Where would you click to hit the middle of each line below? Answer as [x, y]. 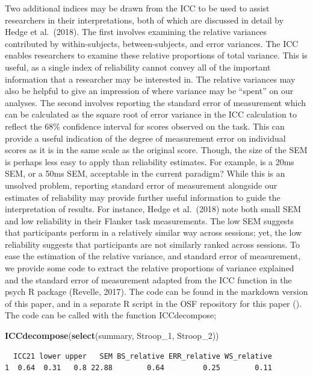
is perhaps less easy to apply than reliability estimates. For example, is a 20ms [150, 161]
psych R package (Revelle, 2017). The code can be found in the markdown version [156, 291]
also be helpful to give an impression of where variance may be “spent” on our [149, 91]
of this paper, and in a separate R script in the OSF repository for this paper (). [153, 303]
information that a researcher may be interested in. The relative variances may [150, 79]
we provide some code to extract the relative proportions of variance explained [150, 268]
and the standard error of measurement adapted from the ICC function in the [148, 279]
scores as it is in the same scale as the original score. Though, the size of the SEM [156, 150]
